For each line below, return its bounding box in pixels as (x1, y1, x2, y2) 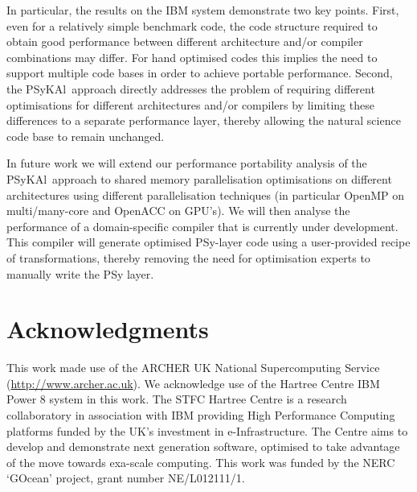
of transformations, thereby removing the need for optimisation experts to (6, 249, 370, 266)
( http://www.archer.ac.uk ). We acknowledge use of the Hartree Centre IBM (6, 374, 380, 391)
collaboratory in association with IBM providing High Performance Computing (6, 407, 395, 423)
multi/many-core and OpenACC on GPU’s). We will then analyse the (6, 202, 350, 219)
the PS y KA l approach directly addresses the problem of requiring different (6, 80, 375, 97)
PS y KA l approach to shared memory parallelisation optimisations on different (6, 170, 392, 187)
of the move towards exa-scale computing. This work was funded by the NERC (6, 453, 395, 470)
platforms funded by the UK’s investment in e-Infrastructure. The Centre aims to (6, 422, 408, 439)
